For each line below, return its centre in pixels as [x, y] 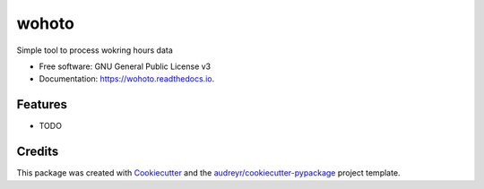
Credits [38, 152]
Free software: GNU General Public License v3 [125, 66]
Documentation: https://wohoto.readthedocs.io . [127, 79]
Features [42, 104]
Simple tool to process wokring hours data [95, 50]
